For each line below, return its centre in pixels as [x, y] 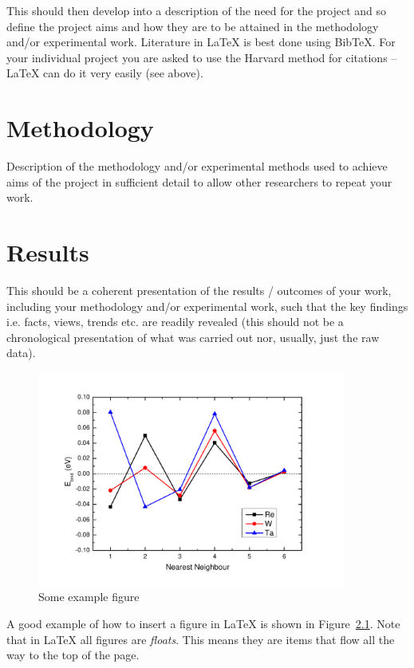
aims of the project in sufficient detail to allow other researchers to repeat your [199, 181]
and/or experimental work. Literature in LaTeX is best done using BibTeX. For [201, 42]
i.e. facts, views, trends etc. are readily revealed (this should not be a [175, 322]
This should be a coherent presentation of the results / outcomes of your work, [199, 290]
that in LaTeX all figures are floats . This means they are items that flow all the [201, 639]
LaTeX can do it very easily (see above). [105, 73]
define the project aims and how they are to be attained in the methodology [193, 26]
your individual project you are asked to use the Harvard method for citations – [202, 57]
